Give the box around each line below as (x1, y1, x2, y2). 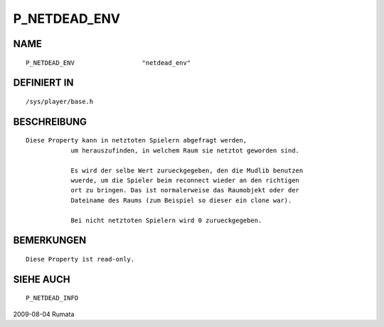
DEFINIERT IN (13, 77, 74, 89)
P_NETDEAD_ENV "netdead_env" (26, 58, 191, 67)
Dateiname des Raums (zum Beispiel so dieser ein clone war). (70, 196, 292, 204)
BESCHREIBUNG (13, 115, 87, 128)
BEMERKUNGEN (13, 234, 87, 246)
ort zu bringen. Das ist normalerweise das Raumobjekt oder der (70, 186, 300, 194)
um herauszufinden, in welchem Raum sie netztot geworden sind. (70, 146, 300, 155)
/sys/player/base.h (26, 97, 94, 105)
